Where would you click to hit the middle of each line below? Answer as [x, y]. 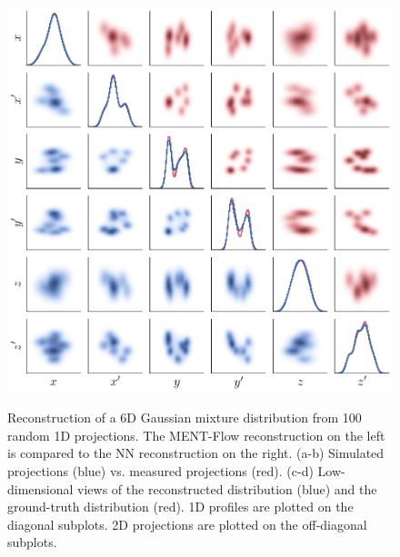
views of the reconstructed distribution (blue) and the [227, 488]
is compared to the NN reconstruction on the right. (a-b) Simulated [196, 453]
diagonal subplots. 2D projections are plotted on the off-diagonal [187, 524]
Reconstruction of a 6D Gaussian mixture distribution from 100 [185, 418]
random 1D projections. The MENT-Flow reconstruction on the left [196, 435]
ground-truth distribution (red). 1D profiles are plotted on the [180, 507]
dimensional [40, 488]
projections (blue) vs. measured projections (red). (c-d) [160, 470]
